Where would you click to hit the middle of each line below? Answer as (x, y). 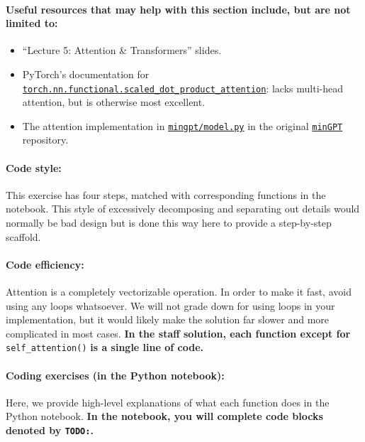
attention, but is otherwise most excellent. (114, 102)
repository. (45, 140)
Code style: (34, 167)
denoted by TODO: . (50, 430)
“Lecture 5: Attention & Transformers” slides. (122, 50)
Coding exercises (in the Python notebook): (115, 375)
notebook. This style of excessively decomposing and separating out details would (183, 209)
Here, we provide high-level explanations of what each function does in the (168, 402)
